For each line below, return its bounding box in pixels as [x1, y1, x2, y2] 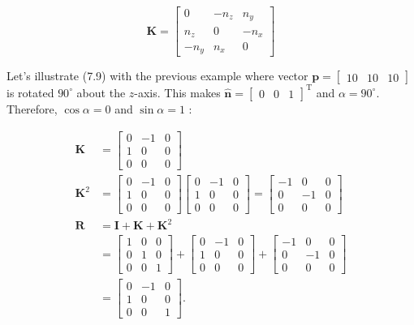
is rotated [6, 83, 54, 100]
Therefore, [6, 100, 58, 117]
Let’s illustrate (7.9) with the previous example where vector [6, 67, 308, 84]
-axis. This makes [134, 83, 221, 100]
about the [76, 83, 126, 100]
